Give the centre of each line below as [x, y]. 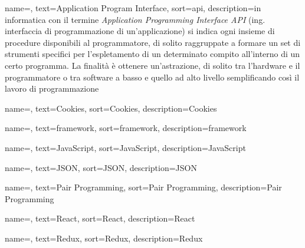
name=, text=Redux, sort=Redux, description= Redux [104, 238]
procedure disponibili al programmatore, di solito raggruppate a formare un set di [153, 42]
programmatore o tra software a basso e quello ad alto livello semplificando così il [152, 77]
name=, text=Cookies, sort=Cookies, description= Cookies [111, 108]
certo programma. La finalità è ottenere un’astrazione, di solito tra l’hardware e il [152, 65]
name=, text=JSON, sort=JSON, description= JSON [101, 167]
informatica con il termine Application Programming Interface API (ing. [135, 19]
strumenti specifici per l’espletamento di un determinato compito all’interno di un [152, 54]
